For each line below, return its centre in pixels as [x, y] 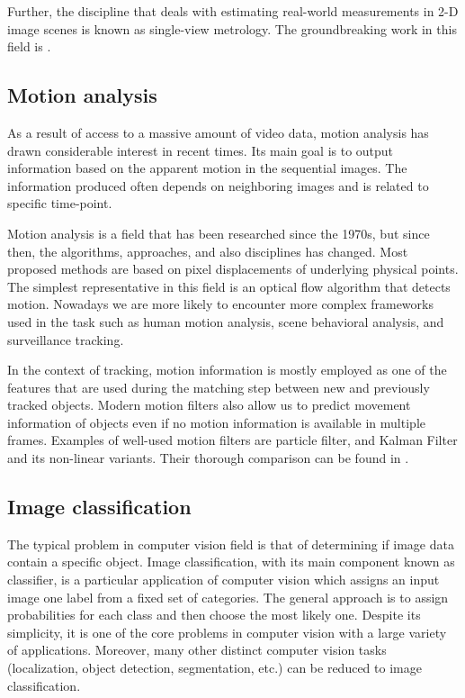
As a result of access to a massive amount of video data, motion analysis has [218, 132]
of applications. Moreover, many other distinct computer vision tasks [197, 650]
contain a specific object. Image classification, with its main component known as [231, 562]
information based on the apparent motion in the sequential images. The [207, 168]
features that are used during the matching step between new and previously [219, 387]
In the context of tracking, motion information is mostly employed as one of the [227, 370]
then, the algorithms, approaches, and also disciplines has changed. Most [208, 251]
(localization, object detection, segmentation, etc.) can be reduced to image [215, 668]
